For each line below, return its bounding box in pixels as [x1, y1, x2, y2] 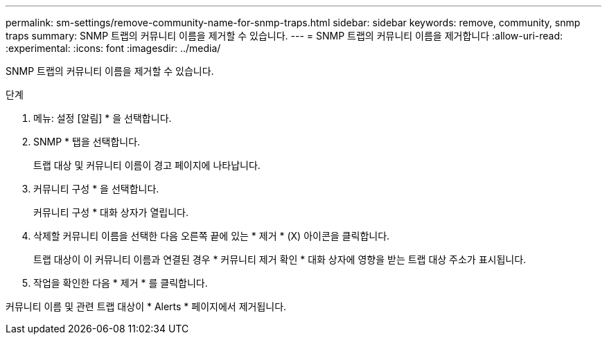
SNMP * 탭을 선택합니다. [33, 136, 141, 147]
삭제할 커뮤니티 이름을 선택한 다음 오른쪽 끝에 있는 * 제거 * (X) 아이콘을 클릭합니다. [33, 230, 390, 242]
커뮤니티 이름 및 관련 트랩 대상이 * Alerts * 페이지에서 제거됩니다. [6, 301, 287, 312]
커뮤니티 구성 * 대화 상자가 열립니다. [33, 206, 188, 218]
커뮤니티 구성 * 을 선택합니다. [33, 183, 159, 195]
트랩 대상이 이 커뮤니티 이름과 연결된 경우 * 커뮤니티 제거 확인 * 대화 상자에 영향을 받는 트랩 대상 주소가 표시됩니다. [33, 253, 527, 265]
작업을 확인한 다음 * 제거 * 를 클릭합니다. [33, 277, 208, 289]
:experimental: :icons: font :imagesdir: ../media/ [6, 42, 221, 54]
